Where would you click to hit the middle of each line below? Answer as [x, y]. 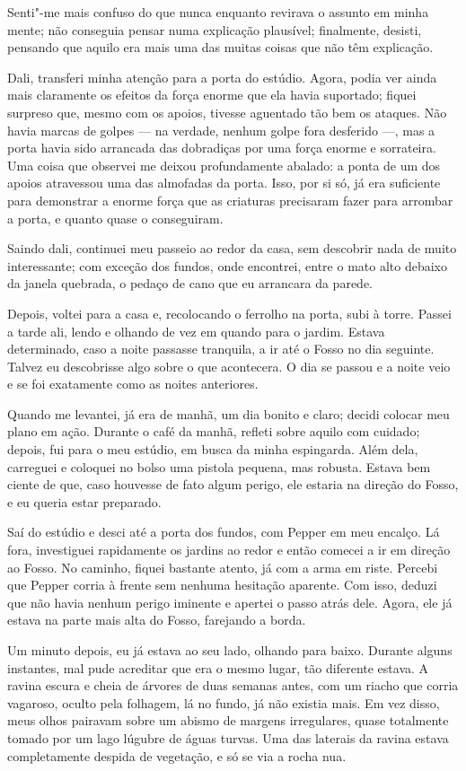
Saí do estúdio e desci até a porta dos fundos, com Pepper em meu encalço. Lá [224, 532]
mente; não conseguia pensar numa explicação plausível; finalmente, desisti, [215, 29]
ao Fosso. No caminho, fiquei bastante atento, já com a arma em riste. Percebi [223, 567]
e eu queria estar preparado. [84, 501]
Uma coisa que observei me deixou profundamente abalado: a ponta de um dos [224, 165]
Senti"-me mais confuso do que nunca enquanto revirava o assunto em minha [218, 12]
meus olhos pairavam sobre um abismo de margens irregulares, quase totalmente [228, 720]
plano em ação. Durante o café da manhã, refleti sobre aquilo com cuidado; [214, 431]
